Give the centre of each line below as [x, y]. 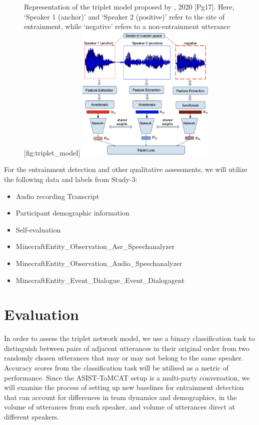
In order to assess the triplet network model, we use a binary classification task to [129, 338]
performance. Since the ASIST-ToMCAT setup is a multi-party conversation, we [127, 377]
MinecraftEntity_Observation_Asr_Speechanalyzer [95, 246]
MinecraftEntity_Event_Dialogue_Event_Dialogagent [100, 280]
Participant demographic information [72, 213]
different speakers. [32, 417]
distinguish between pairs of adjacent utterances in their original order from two [127, 348]
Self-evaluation [38, 229]
